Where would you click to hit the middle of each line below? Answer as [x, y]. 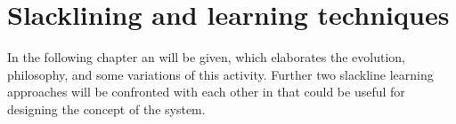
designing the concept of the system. [106, 108]
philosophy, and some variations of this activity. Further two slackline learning [220, 74]
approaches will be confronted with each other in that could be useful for [206, 92]
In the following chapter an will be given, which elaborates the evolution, [207, 57]
